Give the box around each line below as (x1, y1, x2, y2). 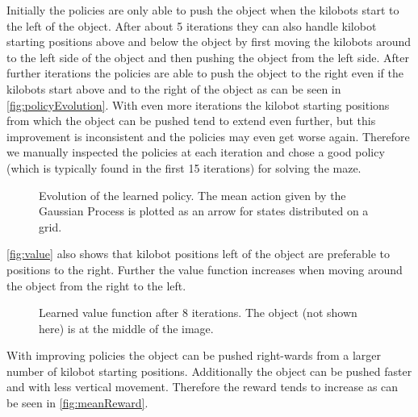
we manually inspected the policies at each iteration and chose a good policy (6, 144, 385, 161)
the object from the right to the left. (6, 277, 186, 294)
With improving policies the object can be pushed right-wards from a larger (6, 347, 382, 364)
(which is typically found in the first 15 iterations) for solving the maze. (6, 159, 362, 176)
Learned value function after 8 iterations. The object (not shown (39, 304, 357, 321)
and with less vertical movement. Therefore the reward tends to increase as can (6, 378, 399, 395)
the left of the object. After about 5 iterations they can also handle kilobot (6, 17, 377, 34)
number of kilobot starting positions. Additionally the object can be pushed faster (6, 362, 412, 379)
